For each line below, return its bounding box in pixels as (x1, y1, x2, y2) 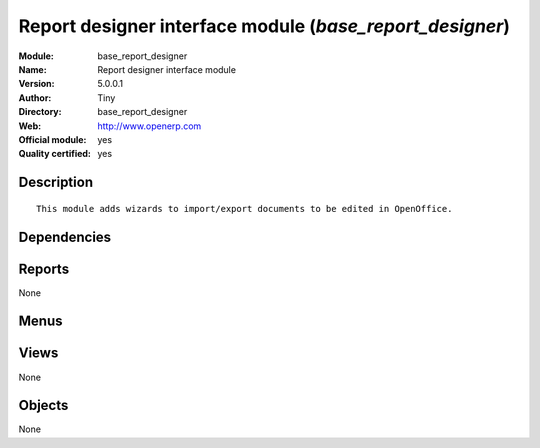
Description (18, 174, 94, 191)
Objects (18, 397, 69, 414)
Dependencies (18, 228, 112, 245)
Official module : (18, 133, 87, 145)
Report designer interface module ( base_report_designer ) (18, 15, 510, 37)
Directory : (18, 106, 62, 118)
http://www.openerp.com (97, 120, 202, 132)
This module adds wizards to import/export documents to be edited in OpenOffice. (36, 203, 453, 214)
